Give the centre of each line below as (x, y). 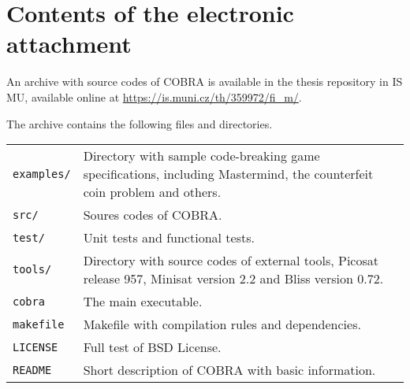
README (32, 370)
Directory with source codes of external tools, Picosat (231, 261)
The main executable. (143, 302)
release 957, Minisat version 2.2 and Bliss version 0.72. (233, 279)
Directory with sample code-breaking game (201, 156)
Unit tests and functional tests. (169, 238)
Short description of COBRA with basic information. (229, 370)
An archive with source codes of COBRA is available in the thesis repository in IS (205, 82)
